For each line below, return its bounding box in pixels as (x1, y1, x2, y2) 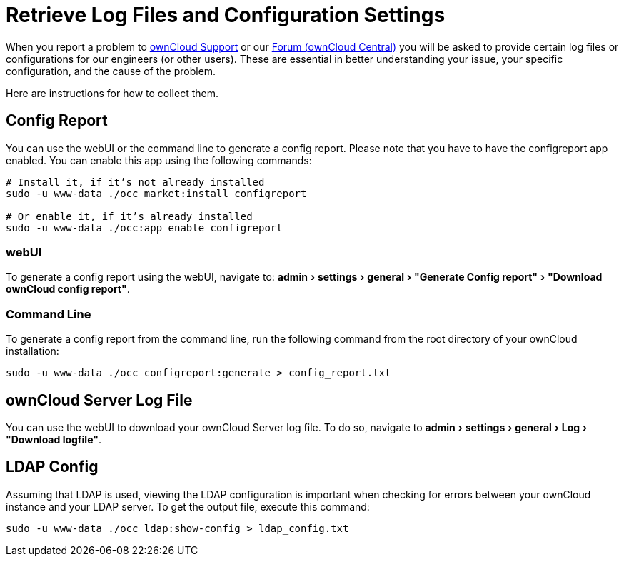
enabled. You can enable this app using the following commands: (6, 154, 312, 166)
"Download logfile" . (6, 433, 101, 446)
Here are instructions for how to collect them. (6, 86, 218, 99)
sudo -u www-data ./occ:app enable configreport (6, 221, 283, 234)
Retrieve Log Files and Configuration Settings (6, 3, 446, 27)
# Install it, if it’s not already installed (6, 176, 265, 188)
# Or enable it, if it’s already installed (6, 210, 253, 222)
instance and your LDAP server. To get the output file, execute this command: (6, 500, 370, 513)
